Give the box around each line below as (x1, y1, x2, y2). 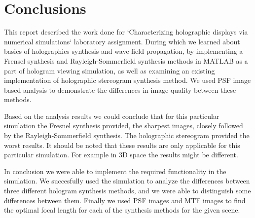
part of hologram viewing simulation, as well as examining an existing (4, 65, 215, 75)
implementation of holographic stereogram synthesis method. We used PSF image (4, 75, 251, 85)
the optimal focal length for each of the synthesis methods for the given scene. (4, 205, 240, 215)
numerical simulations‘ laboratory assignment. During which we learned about (4, 36, 240, 46)
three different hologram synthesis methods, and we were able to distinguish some (4, 185, 251, 196)
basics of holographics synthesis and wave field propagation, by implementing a (4, 46, 243, 56)
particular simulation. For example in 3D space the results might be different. (4, 149, 238, 160)
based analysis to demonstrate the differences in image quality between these (4, 84, 236, 95)
